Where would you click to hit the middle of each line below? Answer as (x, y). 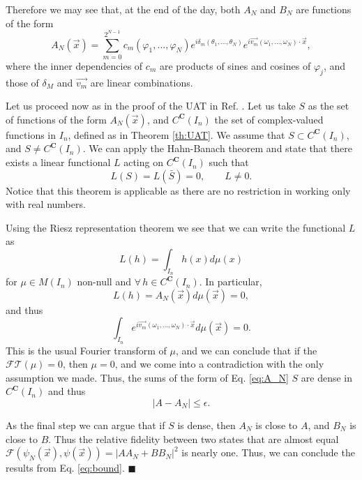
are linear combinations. (142, 82)
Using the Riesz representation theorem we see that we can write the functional (176, 227)
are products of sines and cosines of (235, 65)
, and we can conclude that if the (247, 350)
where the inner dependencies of (74, 65)
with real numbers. (46, 204)
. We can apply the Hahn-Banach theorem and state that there (217, 148)
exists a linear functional (58, 162)
